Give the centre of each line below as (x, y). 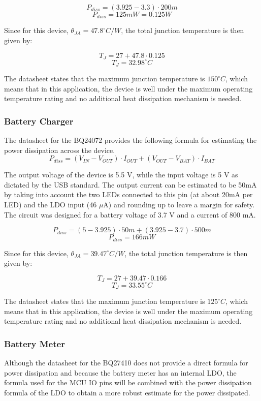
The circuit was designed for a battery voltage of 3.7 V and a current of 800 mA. (130, 214)
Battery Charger (39, 121)
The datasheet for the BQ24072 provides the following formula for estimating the (130, 140)
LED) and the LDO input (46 (51, 205)
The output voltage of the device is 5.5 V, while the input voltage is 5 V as (121, 175)
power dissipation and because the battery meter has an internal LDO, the (120, 372)
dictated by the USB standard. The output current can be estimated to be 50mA (130, 184)
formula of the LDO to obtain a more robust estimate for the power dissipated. (127, 393)
